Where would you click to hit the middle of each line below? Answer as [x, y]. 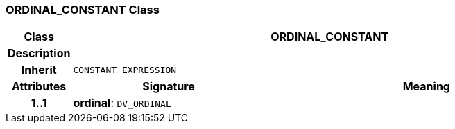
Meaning [426, 87]
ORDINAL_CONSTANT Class [83, 10]
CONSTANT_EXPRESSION [125, 70]
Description [39, 53]
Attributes [39, 87]
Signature [169, 87]
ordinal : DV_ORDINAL [122, 103]
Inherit [39, 70]
